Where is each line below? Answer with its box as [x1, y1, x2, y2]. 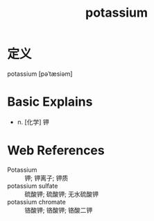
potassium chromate [7, 197, 66, 206]
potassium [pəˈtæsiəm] [7, 69, 73, 78]
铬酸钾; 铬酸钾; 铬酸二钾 [24, 206, 93, 214]
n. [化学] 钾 [17, 117, 50, 126]
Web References [7, 142, 105, 158]
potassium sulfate [7, 181, 58, 190]
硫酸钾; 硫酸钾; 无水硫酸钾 [24, 190, 99, 198]
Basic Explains [7, 94, 93, 110]
